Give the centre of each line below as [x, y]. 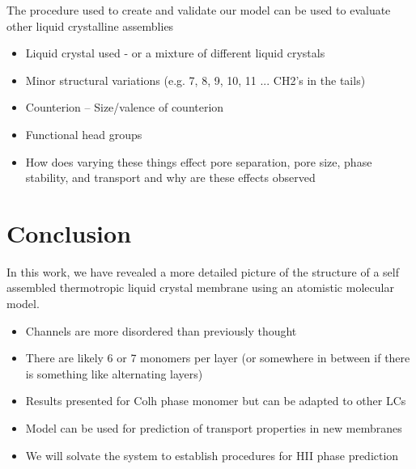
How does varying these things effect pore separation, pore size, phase [199, 161]
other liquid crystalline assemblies [90, 25]
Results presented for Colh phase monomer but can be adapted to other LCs [216, 401]
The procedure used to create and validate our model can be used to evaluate [199, 10]
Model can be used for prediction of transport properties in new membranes [214, 428]
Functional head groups [84, 134]
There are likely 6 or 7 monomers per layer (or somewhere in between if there [218, 358]
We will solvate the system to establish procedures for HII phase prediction [212, 455]
